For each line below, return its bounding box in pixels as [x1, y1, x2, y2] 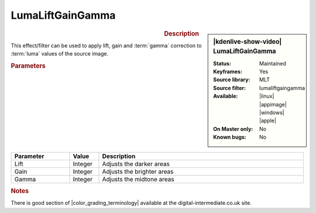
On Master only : [213, 125, 253, 132]
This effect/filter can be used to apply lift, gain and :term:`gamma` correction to [11, 42, 202, 49]
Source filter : [213, 84, 246, 91]
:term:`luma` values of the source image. [11, 50, 108, 57]
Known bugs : [213, 133, 247, 140]
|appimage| [259, 101, 287, 108]
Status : [213, 60, 231, 67]
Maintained [259, 60, 287, 67]
